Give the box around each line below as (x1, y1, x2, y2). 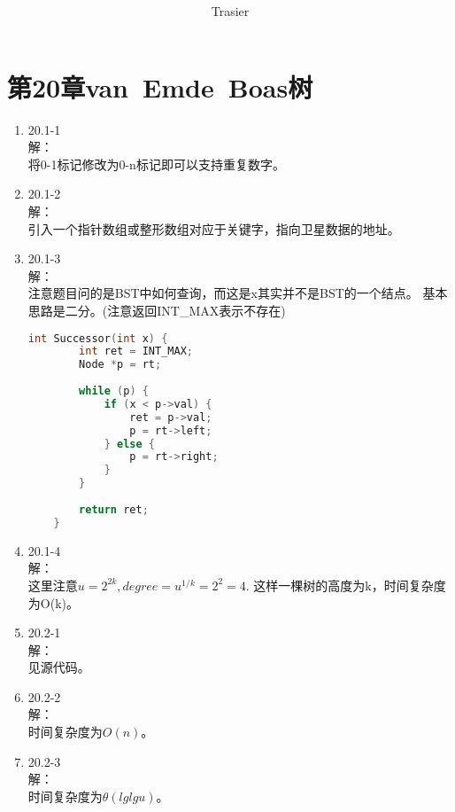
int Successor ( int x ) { (27, 332, 168, 345)
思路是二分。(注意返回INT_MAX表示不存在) (27, 301, 286, 319)
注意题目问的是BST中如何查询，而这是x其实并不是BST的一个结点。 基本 (27, 284, 448, 302)
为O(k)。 (27, 593, 79, 612)
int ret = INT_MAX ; (79, 345, 193, 358)
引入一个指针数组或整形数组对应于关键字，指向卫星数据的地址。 (27, 219, 400, 238)
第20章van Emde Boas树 (7, 68, 313, 105)
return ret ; (79, 503, 149, 516)
